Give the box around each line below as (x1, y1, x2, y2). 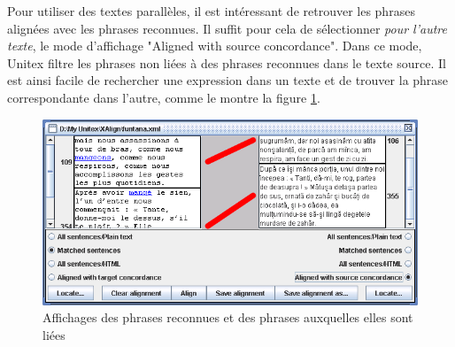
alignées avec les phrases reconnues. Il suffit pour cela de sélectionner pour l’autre (7, 19, 447, 37)
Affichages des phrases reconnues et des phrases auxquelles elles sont (42, 308, 413, 327)
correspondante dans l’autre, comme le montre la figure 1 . (7, 88, 320, 106)
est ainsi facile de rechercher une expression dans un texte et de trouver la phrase (7, 71, 449, 89)
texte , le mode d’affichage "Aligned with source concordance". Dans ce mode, (7, 36, 422, 55)
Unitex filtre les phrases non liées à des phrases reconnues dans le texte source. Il (7, 53, 446, 72)
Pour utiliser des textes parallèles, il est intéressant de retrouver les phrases (7, 2, 415, 19)
